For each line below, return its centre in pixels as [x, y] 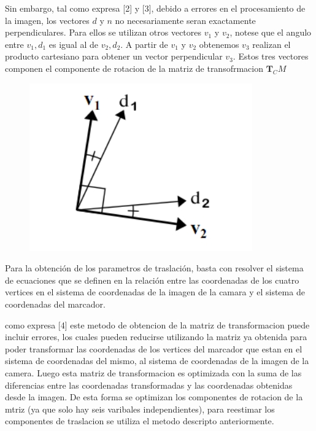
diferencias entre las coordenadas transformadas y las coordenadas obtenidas [149, 385]
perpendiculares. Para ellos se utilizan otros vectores [103, 32]
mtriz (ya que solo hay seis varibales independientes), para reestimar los [140, 409]
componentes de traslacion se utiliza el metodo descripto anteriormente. [140, 421]
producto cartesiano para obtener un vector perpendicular [114, 56]
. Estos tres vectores [271, 56]
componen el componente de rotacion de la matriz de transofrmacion [134, 68]
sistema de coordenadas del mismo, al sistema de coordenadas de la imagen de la [157, 361]
